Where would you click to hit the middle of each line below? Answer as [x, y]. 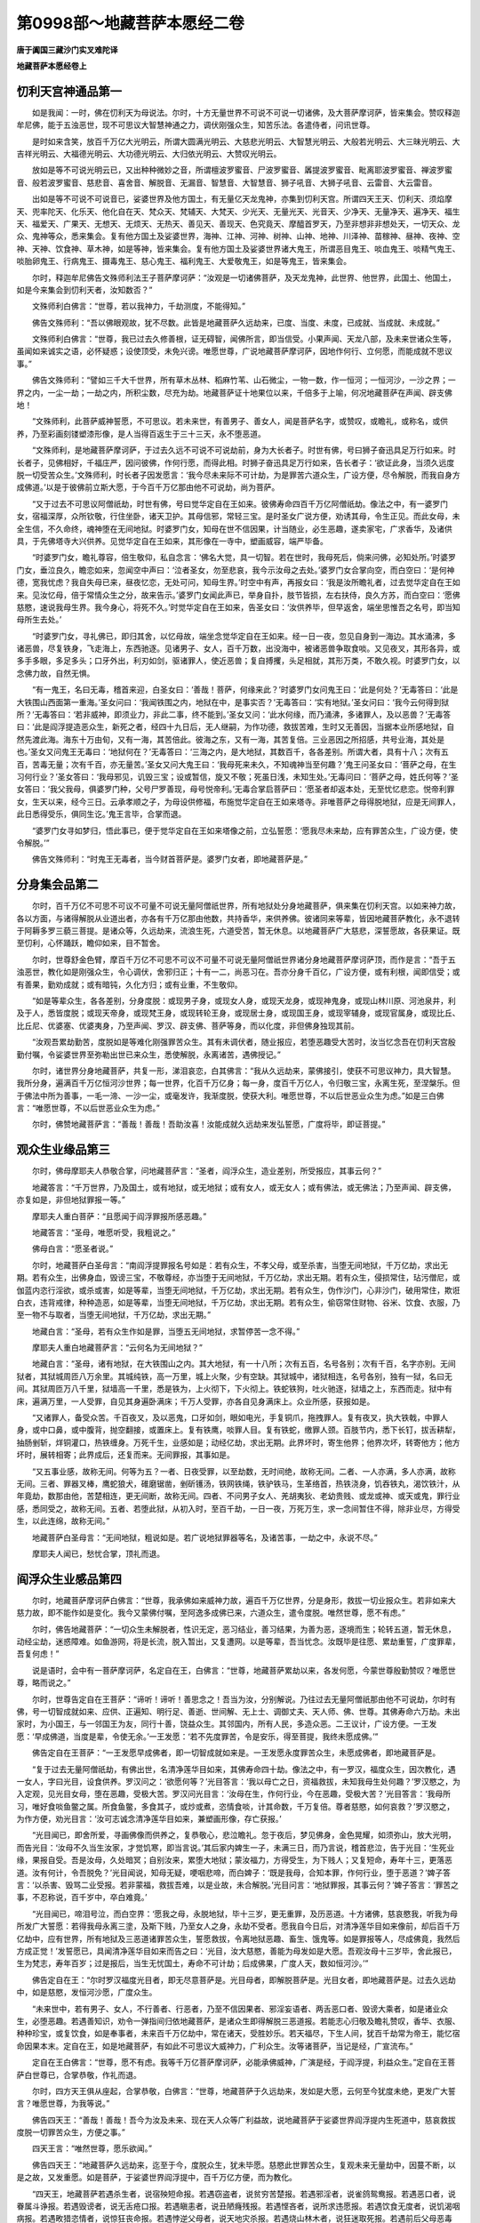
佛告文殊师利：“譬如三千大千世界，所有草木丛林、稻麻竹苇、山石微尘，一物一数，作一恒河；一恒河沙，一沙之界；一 [244, 380]
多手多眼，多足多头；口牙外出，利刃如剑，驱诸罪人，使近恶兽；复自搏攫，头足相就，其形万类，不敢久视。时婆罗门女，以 [238, 661]
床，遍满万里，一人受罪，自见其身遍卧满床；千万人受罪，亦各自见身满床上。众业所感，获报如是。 [196, 1401]
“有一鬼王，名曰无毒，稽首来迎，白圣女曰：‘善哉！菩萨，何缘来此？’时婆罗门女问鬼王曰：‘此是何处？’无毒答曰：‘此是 [245, 690]
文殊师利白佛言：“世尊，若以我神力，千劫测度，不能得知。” [139, 306]
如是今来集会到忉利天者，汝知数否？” [84, 290]
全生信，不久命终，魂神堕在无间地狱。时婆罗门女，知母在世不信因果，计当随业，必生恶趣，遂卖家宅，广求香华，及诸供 [234, 528]
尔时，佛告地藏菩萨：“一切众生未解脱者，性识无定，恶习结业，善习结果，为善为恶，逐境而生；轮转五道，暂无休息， [244, 1629]
